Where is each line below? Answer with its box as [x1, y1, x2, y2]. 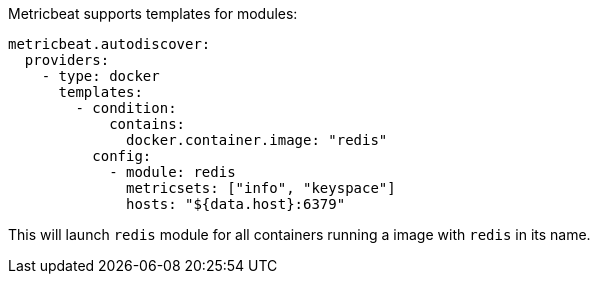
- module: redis [109, 164, 236, 180]
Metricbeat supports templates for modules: [8, 5, 298, 22]
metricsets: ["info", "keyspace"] [126, 180, 396, 196]
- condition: [75, 100, 177, 116]
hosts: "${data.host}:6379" [126, 196, 346, 212]
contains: [109, 116, 186, 132]
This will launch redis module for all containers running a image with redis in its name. [8, 226, 591, 243]
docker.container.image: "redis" [126, 132, 388, 148]
